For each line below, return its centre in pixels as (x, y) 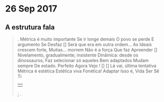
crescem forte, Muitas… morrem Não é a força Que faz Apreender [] (87, 50)
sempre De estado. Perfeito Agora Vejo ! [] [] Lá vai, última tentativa (87, 66)
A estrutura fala (30, 27)
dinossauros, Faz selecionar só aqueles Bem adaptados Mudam (83, 60)
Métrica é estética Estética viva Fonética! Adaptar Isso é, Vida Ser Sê (88, 71)
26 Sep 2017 (31, 9)
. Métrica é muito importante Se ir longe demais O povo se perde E (86, 39)
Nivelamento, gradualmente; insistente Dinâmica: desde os (78, 55)
